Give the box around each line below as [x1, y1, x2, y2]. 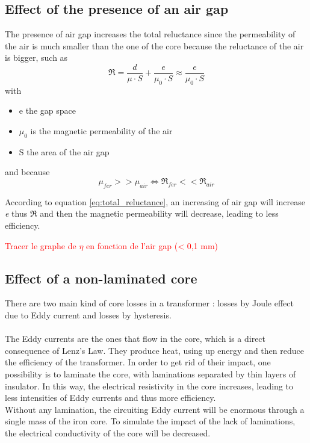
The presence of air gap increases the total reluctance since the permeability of [5, 28, 296, 40]
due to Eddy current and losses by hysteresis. [5, 308, 172, 321]
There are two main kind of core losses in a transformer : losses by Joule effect [5, 297, 294, 309]
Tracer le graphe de [5, 239, 76, 252]
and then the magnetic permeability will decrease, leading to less [40, 207, 279, 220]
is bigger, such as [5, 51, 68, 64]
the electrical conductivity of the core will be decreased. [5, 426, 211, 439]
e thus [5, 207, 28, 220]
